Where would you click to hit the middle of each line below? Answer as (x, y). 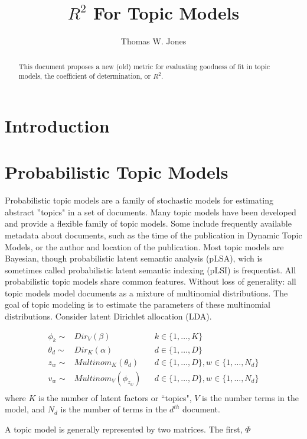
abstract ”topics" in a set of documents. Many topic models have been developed (151, 212)
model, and (25, 409)
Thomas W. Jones (153, 41)
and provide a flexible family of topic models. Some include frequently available (148, 223)
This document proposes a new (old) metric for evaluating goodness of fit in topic (144, 66)
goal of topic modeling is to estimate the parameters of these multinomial (138, 304)
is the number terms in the (250, 397)
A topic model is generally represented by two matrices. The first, (124, 429)
